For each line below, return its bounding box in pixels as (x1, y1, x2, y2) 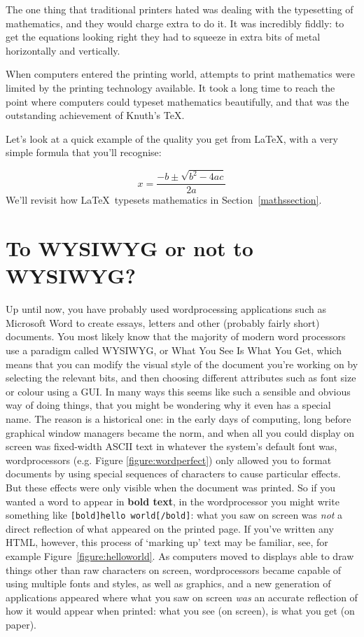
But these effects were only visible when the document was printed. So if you (6, 479, 336, 494)
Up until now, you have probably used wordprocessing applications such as (6, 302, 326, 316)
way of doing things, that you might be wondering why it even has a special (6, 398, 331, 412)
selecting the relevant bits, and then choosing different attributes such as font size (6, 370, 356, 385)
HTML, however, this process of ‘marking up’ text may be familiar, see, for (6, 535, 328, 549)
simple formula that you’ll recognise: (6, 145, 162, 160)
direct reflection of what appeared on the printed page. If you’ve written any (6, 521, 334, 535)
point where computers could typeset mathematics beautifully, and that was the (6, 94, 349, 108)
